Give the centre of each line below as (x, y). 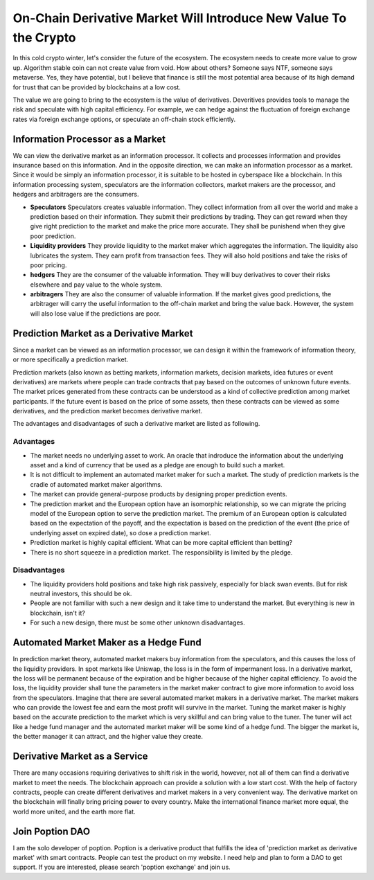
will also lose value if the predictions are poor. (96, 313)
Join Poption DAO (52, 831)
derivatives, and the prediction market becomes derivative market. (108, 411)
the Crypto (44, 37)
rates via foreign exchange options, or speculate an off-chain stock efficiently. (124, 119)
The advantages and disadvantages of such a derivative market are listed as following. (136, 424)
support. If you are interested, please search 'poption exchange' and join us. (122, 867)
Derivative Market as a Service (80, 756)
